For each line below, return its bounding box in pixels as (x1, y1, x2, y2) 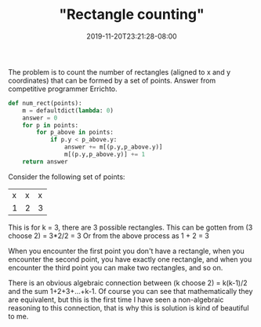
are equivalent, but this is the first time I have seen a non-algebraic (8, 295, 224, 304)
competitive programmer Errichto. (8, 84, 118, 94)
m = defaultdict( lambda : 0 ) (22, 106, 114, 115)
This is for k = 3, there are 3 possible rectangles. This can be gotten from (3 (8, 222, 253, 232)
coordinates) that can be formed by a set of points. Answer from (8, 75, 216, 85)
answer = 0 (22, 114, 58, 122)
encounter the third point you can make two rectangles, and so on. (8, 263, 223, 272)
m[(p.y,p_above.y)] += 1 (63, 151, 146, 159)
